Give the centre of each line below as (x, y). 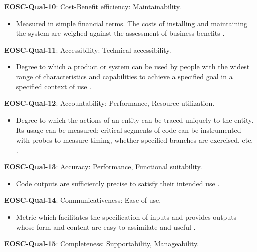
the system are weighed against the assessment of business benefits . (120, 33)
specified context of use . (54, 86)
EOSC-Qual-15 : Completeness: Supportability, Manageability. (102, 244)
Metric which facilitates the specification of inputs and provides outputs (126, 217)
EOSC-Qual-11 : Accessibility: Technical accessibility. (88, 49)
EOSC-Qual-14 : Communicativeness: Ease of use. (83, 200)
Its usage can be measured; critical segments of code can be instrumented (128, 130)
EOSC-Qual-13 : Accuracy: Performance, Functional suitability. (103, 166)
